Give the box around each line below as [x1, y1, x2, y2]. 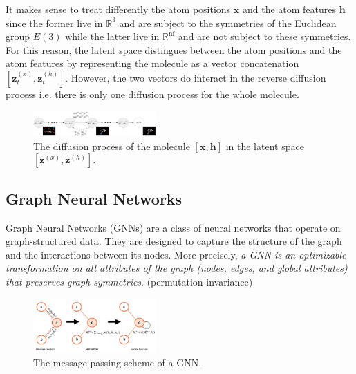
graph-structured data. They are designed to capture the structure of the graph [6, 234, 342, 248]
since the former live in [6, 15, 103, 30]
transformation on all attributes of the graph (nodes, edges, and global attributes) [6, 261, 348, 275]
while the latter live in [65, 29, 160, 44]
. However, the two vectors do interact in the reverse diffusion [65, 70, 326, 84]
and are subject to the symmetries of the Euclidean [119, 15, 337, 30]
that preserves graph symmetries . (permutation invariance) [6, 274, 253, 289]
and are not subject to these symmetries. [178, 29, 351, 44]
